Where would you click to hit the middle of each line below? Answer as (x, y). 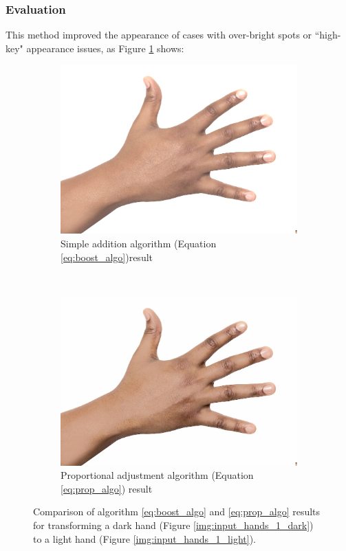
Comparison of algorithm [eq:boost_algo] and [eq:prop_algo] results (177, 511)
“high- (328, 35)
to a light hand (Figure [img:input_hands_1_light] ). (144, 538)
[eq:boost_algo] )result (107, 257)
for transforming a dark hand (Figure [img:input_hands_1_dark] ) (173, 525)
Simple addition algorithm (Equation (139, 243)
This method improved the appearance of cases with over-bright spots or (159, 35)
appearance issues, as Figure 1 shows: (105, 48)
